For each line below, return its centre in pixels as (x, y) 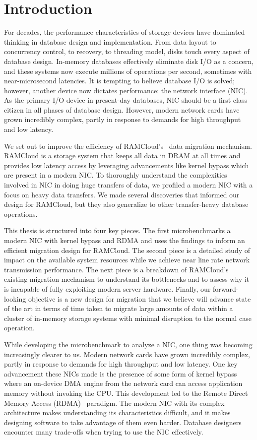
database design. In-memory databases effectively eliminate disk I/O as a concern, (129, 61)
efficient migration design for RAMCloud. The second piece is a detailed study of (127, 250)
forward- (226, 288)
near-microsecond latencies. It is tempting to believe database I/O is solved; (120, 81)
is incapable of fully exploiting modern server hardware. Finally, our (107, 288)
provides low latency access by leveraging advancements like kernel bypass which (127, 165)
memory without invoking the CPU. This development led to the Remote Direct (126, 393)
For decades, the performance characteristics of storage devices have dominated (125, 32)
